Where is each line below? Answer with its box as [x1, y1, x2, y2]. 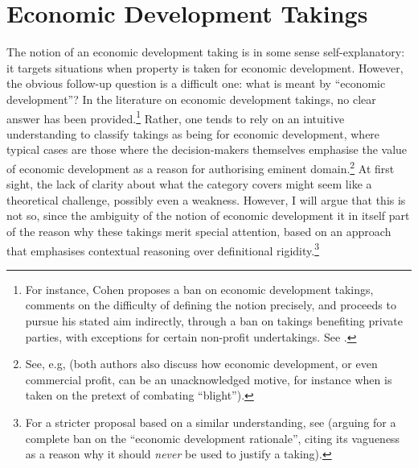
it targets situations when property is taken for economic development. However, [6, 59, 404, 76]
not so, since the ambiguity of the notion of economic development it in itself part [6, 207, 410, 224]
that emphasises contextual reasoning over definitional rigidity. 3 [6, 239, 319, 259]
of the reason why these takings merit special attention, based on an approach [6, 222, 391, 239]
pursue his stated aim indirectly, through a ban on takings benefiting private [25, 313, 403, 329]
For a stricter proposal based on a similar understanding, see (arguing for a [25, 413, 396, 430]
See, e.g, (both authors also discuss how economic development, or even [25, 355, 378, 372]
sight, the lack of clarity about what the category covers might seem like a [6, 176, 372, 193]
